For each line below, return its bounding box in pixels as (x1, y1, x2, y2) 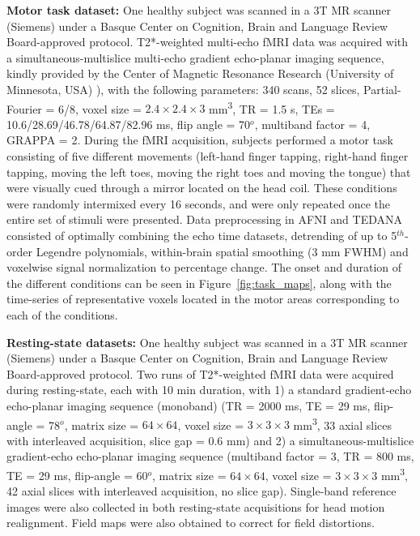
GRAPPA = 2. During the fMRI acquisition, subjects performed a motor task (6, 131, 393, 148)
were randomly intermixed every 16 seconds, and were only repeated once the (6, 195, 391, 212)
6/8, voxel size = (58, 100, 142, 117)
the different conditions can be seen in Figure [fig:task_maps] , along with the (6, 274, 392, 291)
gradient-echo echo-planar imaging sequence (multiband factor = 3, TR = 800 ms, (6, 448, 414, 465)
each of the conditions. (6, 306, 118, 323)
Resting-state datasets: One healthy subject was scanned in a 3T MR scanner (6, 333, 408, 350)
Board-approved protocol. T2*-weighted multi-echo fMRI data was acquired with (6, 33, 409, 50)
